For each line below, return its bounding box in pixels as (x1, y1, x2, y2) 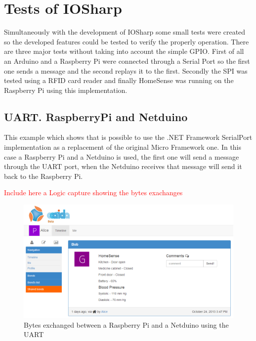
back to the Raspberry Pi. (4, 170, 83, 181)
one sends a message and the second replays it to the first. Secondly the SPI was (4, 65, 248, 76)
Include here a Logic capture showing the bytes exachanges (4, 187, 183, 198)
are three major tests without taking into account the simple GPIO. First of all (4, 46, 244, 56)
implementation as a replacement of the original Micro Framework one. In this (4, 142, 242, 152)
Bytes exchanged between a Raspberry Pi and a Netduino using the (24, 319, 229, 330)
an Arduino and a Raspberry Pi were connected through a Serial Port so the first (4, 55, 250, 66)
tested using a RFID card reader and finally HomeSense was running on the (4, 75, 234, 85)
